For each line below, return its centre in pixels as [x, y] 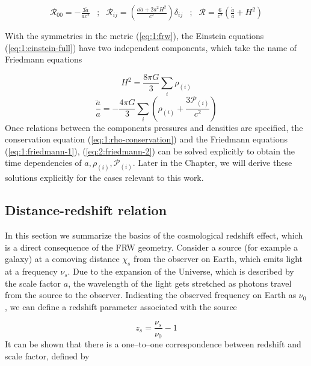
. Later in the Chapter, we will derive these [212, 163]
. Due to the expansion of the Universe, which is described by [181, 271]
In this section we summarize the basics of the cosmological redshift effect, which [154, 235]
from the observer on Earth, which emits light [218, 259]
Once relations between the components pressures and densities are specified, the [154, 127]
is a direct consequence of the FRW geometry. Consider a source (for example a [151, 247]
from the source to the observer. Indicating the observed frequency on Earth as [151, 295]
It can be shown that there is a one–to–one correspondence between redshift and [153, 343]
